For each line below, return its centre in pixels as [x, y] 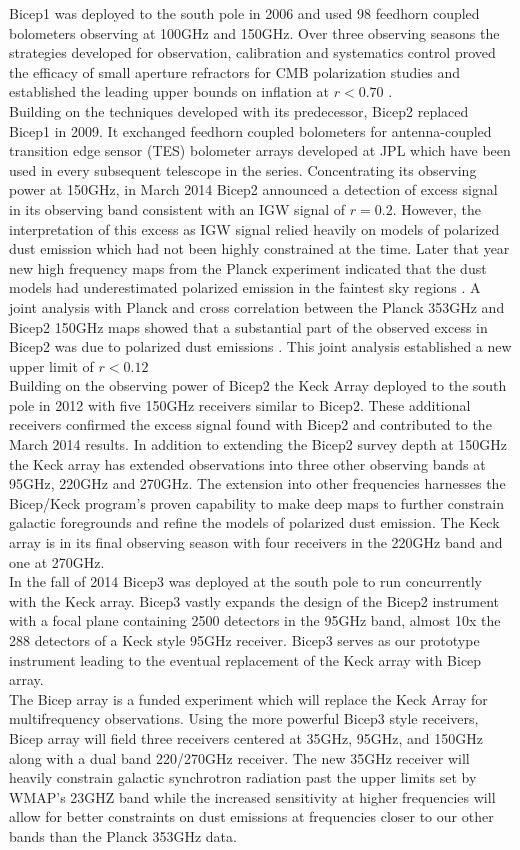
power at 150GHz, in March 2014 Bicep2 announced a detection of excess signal [253, 189]
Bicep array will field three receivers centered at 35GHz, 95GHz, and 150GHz [246, 737]
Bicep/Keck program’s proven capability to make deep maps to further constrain [256, 502]
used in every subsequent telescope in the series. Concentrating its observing [243, 169]
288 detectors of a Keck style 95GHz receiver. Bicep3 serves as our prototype [244, 640]
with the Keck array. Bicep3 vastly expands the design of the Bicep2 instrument [254, 600]
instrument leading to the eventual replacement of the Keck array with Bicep [245, 659]
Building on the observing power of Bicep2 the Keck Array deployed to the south [258, 385]
